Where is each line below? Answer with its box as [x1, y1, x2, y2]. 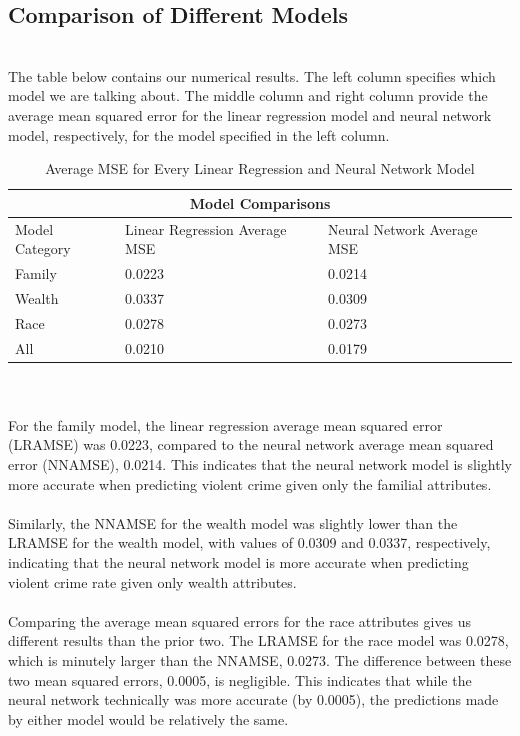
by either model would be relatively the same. [8, 708, 289, 729]
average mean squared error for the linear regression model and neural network [8, 104, 492, 125]
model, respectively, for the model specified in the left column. [8, 124, 390, 145]
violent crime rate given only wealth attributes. [8, 571, 297, 592]
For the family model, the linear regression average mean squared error [8, 414, 443, 435]
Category [15, 238, 71, 259]
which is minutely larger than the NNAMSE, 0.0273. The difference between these [8, 649, 512, 670]
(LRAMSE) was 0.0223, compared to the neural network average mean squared [8, 434, 494, 455]
